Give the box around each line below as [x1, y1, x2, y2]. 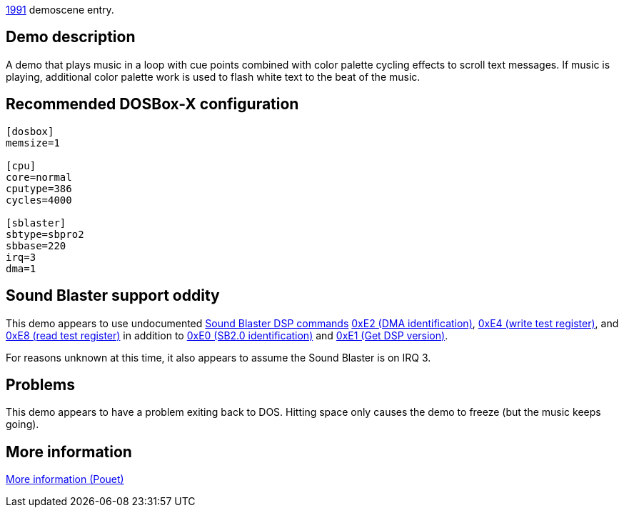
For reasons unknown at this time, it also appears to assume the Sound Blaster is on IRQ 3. [6, 351, 431, 364]
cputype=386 [6, 182, 72, 194]
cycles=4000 [6, 194, 72, 206]
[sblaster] [6, 216, 66, 229]
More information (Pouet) [6, 473, 124, 486]
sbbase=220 [6, 239, 66, 251]
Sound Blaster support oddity [6, 287, 220, 305]
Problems [6, 375, 75, 394]
